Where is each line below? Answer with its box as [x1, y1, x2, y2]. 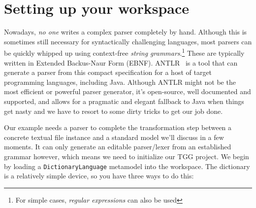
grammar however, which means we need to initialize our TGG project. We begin [4, 151, 249, 161]
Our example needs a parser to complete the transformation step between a [4, 122, 232, 133]
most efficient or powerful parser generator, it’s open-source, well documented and [4, 86, 251, 97]
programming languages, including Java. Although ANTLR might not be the [4, 76, 236, 87]
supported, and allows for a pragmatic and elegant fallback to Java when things [4, 96, 244, 106]
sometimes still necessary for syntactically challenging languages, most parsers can [4, 36, 252, 46]
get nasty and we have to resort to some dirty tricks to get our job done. [4, 105, 223, 116]
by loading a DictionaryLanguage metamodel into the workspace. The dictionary [4, 161, 250, 171]
